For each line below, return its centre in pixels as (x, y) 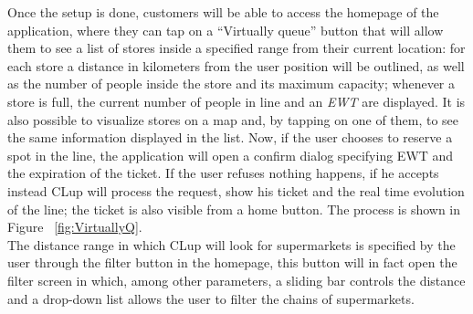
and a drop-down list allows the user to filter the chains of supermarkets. (211, 298)
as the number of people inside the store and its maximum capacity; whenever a (231, 84)
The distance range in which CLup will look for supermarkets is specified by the (231, 244)
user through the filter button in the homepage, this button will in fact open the (232, 262)
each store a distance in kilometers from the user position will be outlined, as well (236, 65)
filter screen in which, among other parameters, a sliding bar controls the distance (236, 280)
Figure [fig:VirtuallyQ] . (75, 227)
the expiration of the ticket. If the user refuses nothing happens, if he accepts (223, 173)
